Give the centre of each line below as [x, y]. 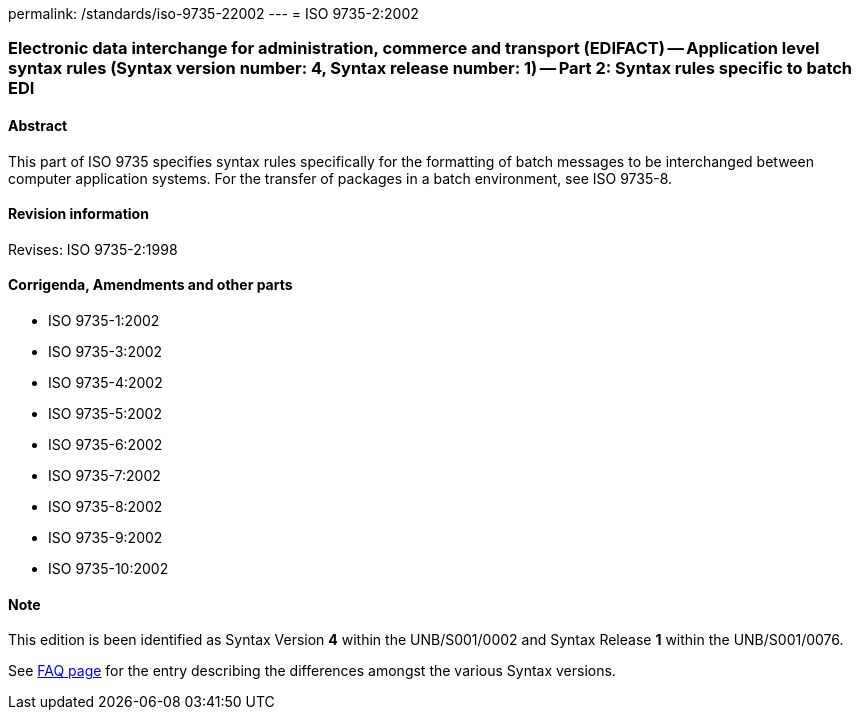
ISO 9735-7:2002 [104, 476]
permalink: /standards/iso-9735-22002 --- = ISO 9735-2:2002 [213, 13]
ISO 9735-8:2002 [105, 507]
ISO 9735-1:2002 [104, 321]
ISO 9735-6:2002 [105, 445]
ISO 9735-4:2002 [105, 383]
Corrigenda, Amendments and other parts [150, 285]
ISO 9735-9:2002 [105, 538]
